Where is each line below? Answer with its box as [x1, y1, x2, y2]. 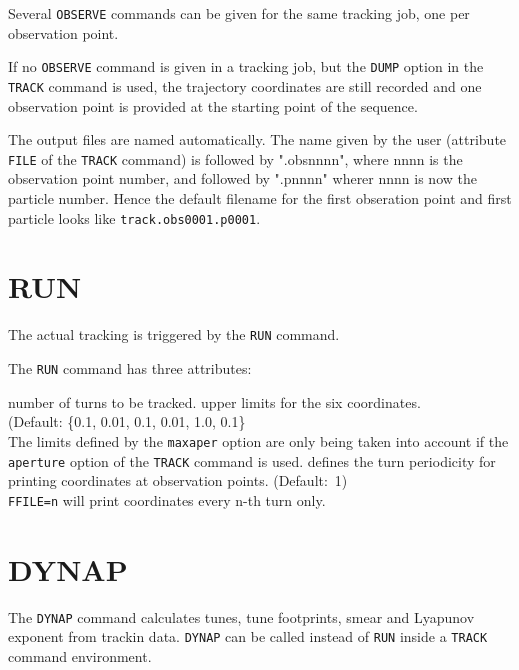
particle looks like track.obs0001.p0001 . [8, 207, 261, 228]
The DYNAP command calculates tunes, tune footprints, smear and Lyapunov [8, 606, 475, 627]
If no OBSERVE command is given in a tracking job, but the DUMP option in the [8, 56, 484, 77]
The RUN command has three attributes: [8, 358, 252, 379]
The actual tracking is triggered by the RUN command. [8, 324, 340, 345]
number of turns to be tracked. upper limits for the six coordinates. [8, 391, 421, 412]
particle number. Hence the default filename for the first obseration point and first [8, 188, 512, 208]
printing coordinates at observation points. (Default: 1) [8, 470, 348, 491]
